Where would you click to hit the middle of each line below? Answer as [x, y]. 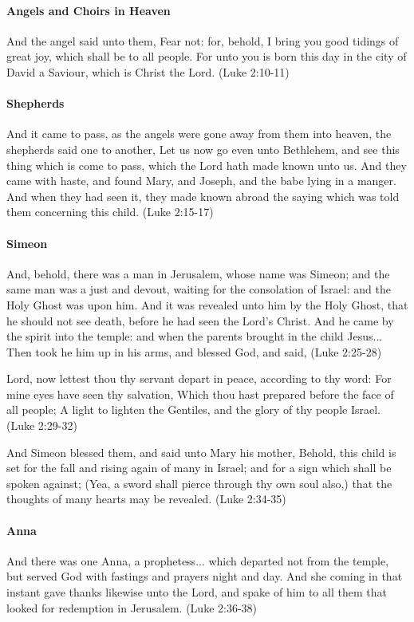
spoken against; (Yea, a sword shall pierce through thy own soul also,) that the [199, 483]
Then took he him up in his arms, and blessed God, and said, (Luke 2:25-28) [194, 351]
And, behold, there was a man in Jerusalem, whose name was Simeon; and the [198, 273]
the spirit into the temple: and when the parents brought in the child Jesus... [195, 336]
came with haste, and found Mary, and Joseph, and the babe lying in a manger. [201, 181]
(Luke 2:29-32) [42, 425]
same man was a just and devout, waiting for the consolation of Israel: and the [199, 289]
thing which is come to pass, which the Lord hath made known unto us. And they [207, 165]
